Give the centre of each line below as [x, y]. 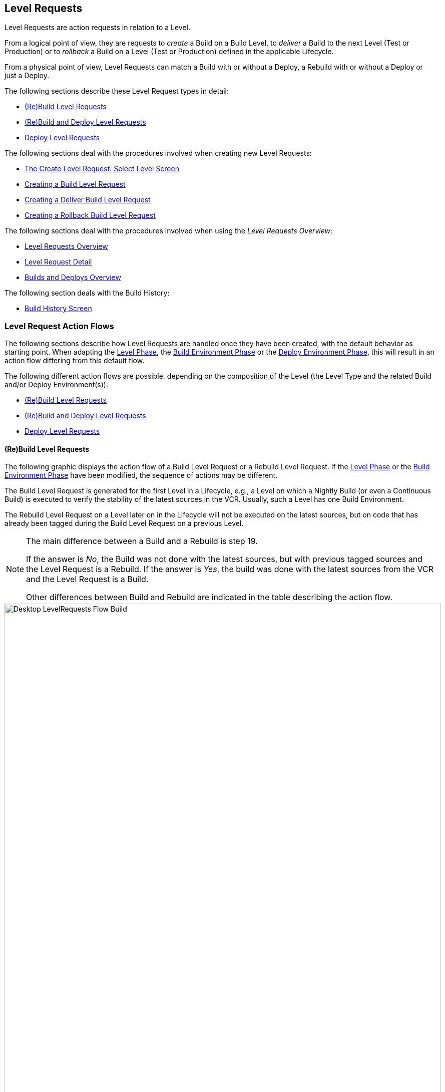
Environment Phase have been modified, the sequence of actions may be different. [141, 475]
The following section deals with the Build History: [87, 293]
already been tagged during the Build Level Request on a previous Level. [124, 523]
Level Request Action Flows [59, 326]
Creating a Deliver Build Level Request [88, 200]
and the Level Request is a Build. [87, 579]
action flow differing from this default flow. [75, 361]
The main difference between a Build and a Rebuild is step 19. [142, 541]
